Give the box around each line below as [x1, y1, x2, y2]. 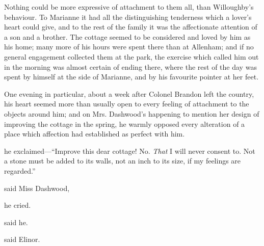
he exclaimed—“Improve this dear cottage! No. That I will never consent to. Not [4, 145, 255, 156]
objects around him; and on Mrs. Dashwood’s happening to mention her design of [4, 108, 259, 119]
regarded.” [4, 165, 36, 176]
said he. [4, 216, 28, 227]
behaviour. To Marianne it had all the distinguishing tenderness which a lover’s [4, 11, 252, 22]
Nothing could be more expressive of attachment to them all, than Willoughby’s [4, 2, 254, 12]
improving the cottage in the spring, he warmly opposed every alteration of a [4, 118, 245, 129]
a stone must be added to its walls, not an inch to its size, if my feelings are [4, 155, 241, 166]
